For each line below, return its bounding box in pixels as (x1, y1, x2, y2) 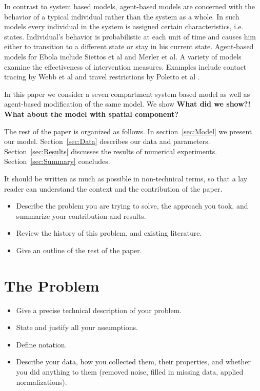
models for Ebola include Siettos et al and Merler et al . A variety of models (4, 51, 242, 61)
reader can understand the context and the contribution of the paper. (4, 183, 223, 194)
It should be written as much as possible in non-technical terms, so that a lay (4, 173, 248, 183)
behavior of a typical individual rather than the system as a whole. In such (4, 11, 239, 22)
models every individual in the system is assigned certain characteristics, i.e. (4, 21, 244, 32)
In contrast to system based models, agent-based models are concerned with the (4, 1, 255, 11)
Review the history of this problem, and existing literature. (16, 228, 202, 238)
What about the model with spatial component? (4, 108, 178, 119)
